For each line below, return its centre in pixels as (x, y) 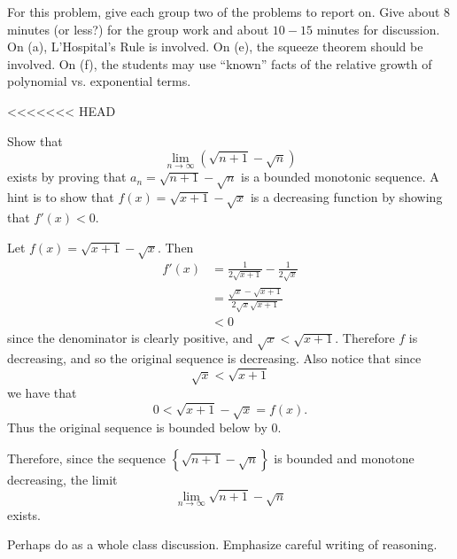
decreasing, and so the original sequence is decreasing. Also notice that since (214, 358)
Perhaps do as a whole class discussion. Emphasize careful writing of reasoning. (222, 544)
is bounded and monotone (344, 458)
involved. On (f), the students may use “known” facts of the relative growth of (220, 63)
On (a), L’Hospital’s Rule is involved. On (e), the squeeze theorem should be (215, 47)
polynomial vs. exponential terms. (99, 81)
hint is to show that (61, 197)
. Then (175, 247)
